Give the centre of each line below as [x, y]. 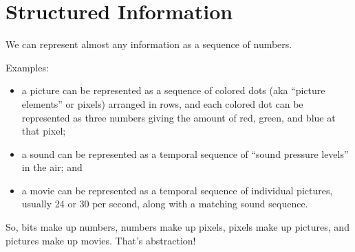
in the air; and [52, 167]
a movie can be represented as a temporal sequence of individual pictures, [177, 190]
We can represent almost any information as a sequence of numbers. [149, 44]
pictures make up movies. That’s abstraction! [101, 240]
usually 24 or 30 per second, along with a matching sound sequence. [165, 204]
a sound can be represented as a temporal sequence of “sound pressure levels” [185, 153]
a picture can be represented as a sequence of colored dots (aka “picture [173, 90]
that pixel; [44, 131]
